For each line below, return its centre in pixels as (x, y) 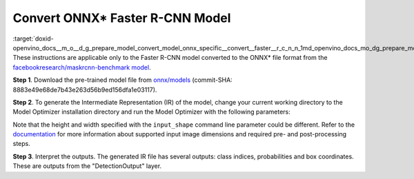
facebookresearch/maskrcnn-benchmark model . (82, 67)
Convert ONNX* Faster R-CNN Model (122, 18)
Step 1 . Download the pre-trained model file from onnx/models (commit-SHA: (122, 80)
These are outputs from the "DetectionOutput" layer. (87, 166)
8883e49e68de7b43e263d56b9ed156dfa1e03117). (85, 89)
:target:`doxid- (33, 39)
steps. (21, 144)
